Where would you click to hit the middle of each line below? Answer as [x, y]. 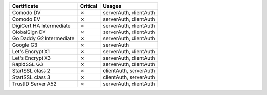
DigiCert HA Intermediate [42, 26]
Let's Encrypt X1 [31, 51]
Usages [112, 6]
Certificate [25, 6]
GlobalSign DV [29, 32]
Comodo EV [26, 19]
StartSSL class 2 [31, 71]
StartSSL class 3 [31, 77]
